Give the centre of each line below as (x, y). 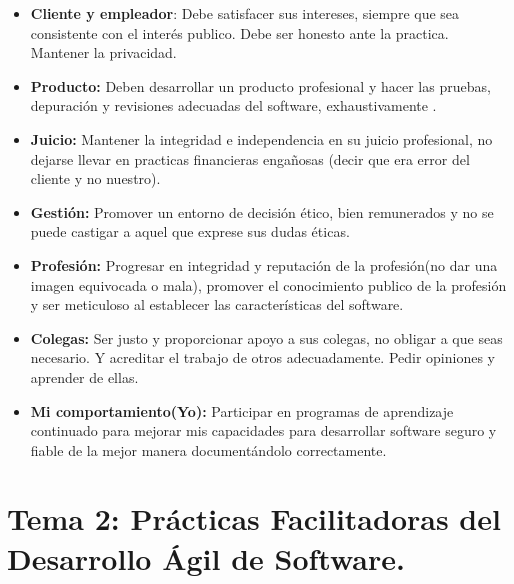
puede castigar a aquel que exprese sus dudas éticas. (190, 231)
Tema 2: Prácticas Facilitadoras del (254, 518)
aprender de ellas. (84, 376)
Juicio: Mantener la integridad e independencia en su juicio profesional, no (261, 138)
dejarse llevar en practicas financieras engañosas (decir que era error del (250, 158)
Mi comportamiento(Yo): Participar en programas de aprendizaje (242, 410)
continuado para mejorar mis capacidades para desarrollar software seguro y (263, 430)
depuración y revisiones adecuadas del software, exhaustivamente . (233, 105)
